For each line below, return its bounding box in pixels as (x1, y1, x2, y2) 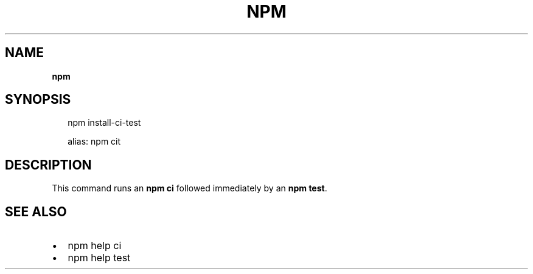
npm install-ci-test (68, 117, 141, 128)
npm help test (68, 252, 131, 264)
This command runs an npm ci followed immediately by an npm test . (52, 183, 327, 194)
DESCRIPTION (5, 157, 92, 173)
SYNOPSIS (5, 92, 71, 108)
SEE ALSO (5, 204, 67, 219)
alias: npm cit (68, 136, 121, 147)
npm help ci (68, 239, 122, 252)
